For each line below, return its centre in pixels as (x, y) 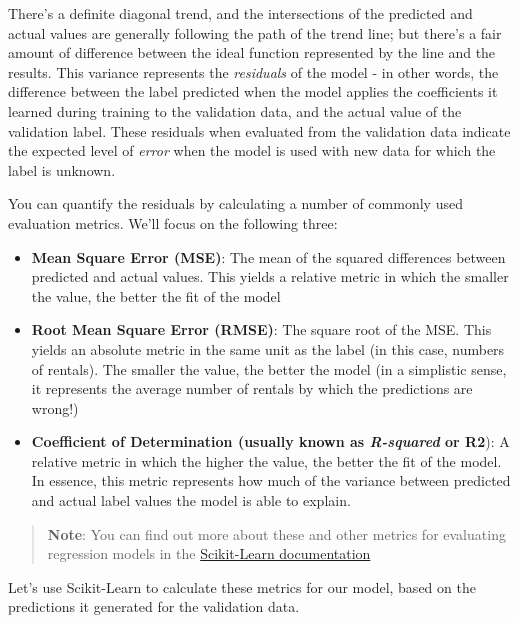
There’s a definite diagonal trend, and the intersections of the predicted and (240, 13)
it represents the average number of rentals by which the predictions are (252, 388)
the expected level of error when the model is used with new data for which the (252, 150)
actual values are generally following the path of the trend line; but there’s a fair (255, 32)
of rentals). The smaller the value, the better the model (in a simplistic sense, (269, 368)
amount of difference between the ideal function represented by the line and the (252, 52)
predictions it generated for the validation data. (154, 606)
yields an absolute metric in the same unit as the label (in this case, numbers (268, 348)
